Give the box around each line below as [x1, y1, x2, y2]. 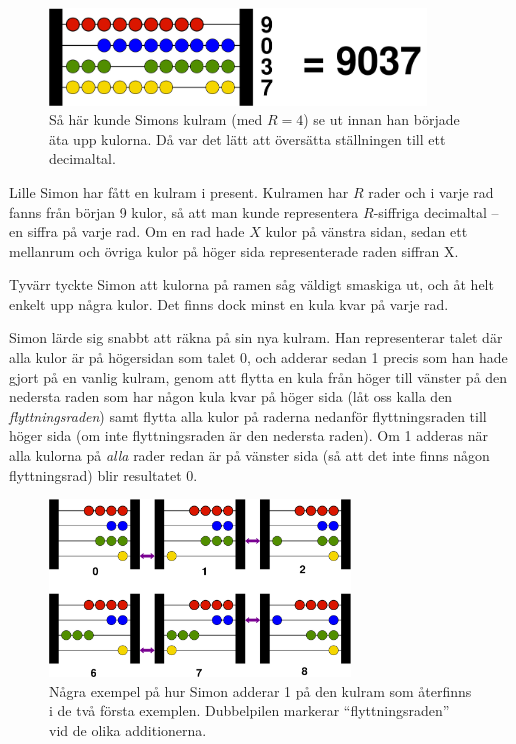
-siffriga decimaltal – [373, 201, 499, 222]
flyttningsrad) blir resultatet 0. [9, 464, 198, 485]
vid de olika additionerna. [49, 719, 207, 740]
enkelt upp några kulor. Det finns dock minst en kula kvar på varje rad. [9, 293, 449, 314]
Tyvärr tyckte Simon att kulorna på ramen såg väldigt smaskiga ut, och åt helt [9, 274, 494, 295]
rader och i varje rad [368, 181, 494, 202]
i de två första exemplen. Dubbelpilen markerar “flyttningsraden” [49, 700, 450, 721]
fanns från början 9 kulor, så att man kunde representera [9, 201, 359, 222]
